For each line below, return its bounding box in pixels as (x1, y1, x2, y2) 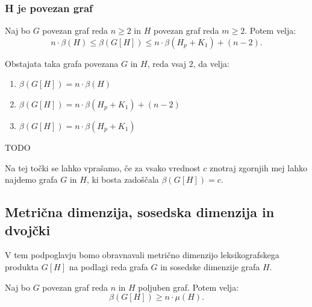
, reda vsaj (147, 57, 186, 69)
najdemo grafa (5, 173, 58, 186)
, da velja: (193, 57, 229, 69)
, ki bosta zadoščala (86, 173, 159, 186)
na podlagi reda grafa (69, 260, 148, 273)
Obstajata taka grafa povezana (5, 57, 119, 69)
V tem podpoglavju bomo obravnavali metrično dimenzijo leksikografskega (5, 248, 279, 261)
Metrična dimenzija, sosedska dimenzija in (5, 203, 275, 221)
